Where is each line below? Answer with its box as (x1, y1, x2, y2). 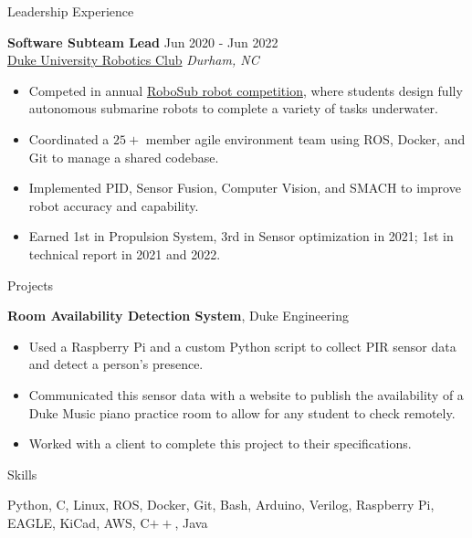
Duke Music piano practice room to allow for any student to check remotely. (28, 403, 456, 422)
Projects (7, 275, 54, 294)
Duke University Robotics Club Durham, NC (7, 50, 259, 69)
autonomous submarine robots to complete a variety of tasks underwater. (28, 99, 438, 118)
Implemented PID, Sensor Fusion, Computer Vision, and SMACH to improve (28, 178, 461, 197)
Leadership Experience (7, 2, 134, 20)
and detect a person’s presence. (28, 354, 204, 374)
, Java (174, 512, 208, 532)
